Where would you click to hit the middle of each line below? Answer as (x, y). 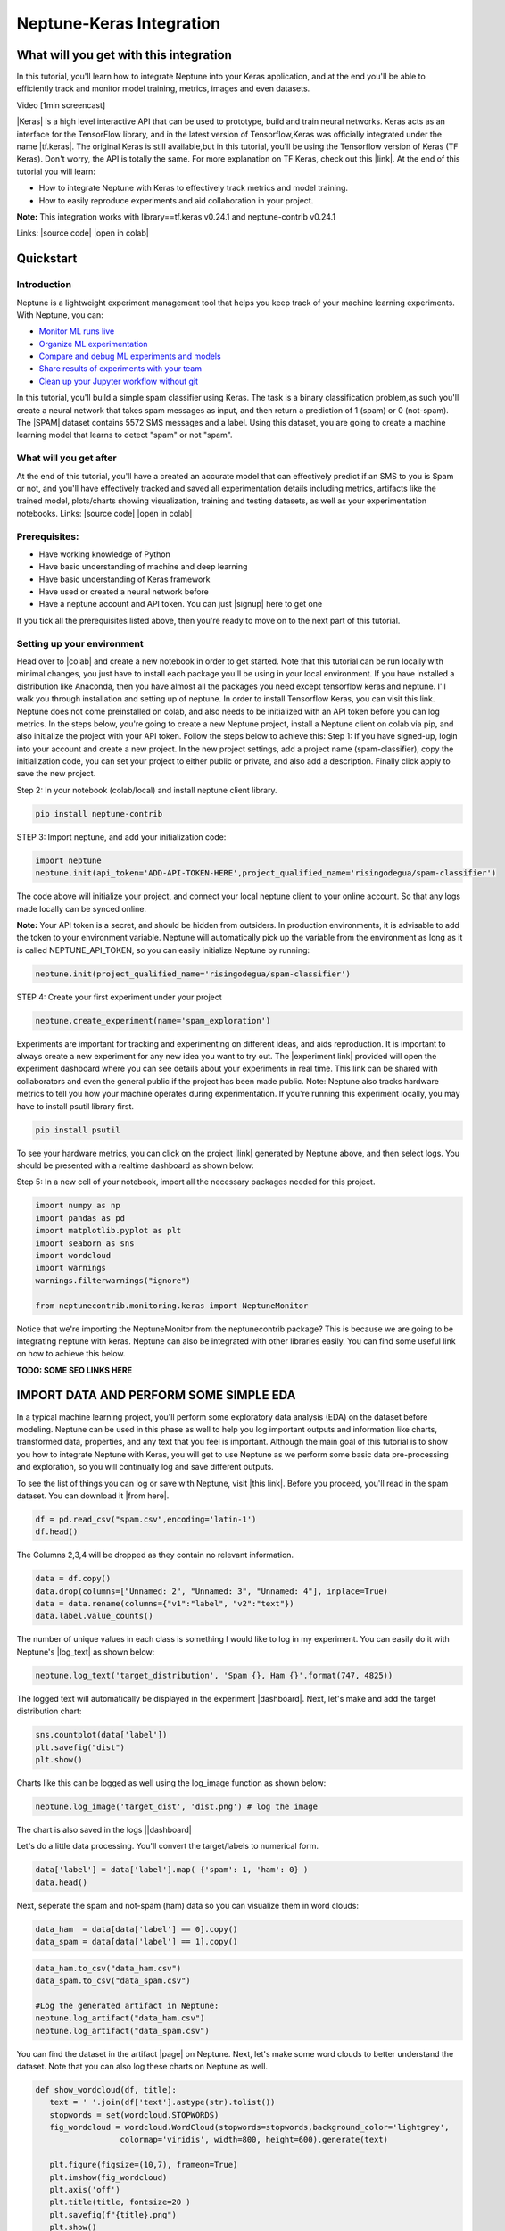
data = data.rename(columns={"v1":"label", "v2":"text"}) (165, 1604)
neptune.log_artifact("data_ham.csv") (120, 2018)
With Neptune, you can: (60, 315)
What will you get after (66, 458)
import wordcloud (73, 1255)
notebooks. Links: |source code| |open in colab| (104, 513)
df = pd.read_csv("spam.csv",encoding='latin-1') (146, 1519)
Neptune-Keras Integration (119, 23)
